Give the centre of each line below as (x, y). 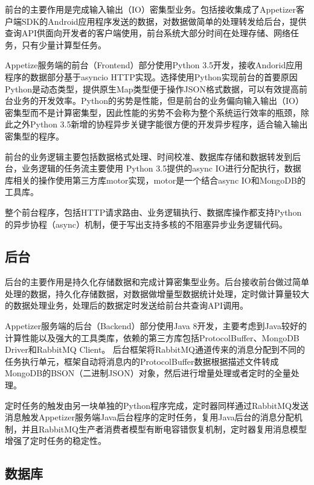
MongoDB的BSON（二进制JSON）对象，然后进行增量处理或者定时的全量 (148, 373)
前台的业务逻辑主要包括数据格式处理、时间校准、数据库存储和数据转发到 (149, 156)
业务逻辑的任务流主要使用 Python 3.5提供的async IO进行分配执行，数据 (161, 168)
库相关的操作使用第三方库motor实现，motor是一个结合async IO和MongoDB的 (155, 180)
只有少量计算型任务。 (64, 44)
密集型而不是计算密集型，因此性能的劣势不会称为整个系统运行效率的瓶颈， (153, 112)
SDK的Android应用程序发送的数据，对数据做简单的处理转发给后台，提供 (164, 21)
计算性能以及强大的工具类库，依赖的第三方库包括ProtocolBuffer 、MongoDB (152, 337)
